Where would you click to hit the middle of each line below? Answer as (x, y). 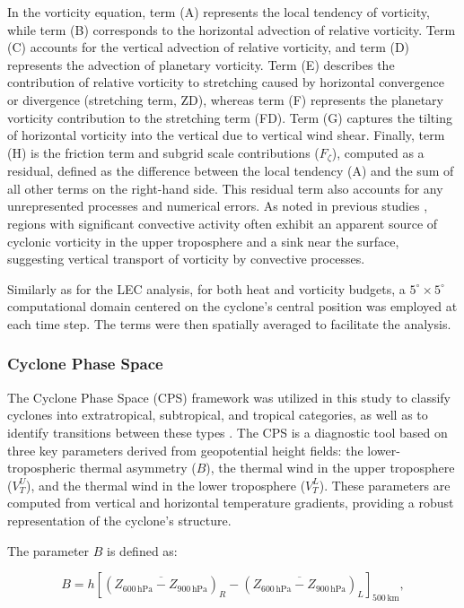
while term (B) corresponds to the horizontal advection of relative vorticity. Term (232, 29)
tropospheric (42, 468)
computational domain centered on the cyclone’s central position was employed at (232, 306)
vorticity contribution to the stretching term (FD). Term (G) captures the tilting (230, 117)
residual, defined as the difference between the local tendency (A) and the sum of (231, 171)
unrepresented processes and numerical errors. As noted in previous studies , (218, 206)
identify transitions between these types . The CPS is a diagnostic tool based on (228, 432)
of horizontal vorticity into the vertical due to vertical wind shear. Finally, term (226, 135)
